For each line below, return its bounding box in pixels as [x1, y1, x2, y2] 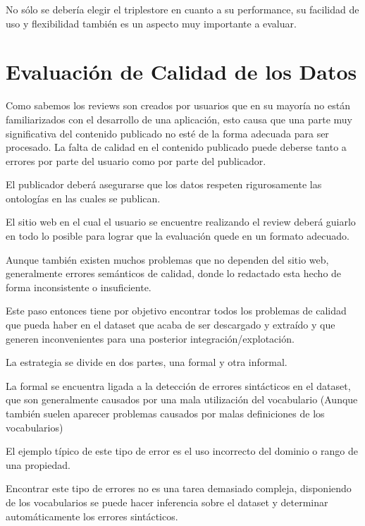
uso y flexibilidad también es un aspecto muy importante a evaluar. [6, 16, 297, 30]
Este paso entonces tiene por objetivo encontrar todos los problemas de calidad [6, 303, 347, 318]
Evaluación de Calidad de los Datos [6, 57, 357, 86]
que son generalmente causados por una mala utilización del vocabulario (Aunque [6, 392, 358, 407]
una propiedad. [6, 457, 70, 472]
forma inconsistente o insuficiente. [6, 279, 151, 294]
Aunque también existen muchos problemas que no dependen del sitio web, [6, 252, 329, 267]
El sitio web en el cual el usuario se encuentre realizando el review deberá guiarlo [6, 214, 356, 229]
